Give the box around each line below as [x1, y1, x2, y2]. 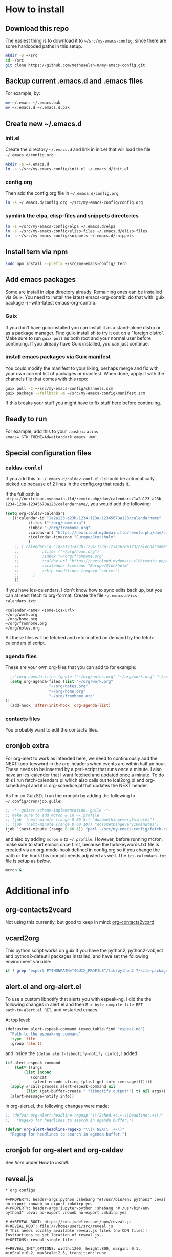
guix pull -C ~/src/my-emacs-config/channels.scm [5, 386, 114, 391]
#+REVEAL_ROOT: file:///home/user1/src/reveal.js [5, 1224, 114, 1229]
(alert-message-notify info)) [10, 1093, 74, 1099]
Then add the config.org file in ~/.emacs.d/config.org [5, 190, 119, 196]
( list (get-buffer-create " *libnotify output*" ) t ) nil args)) [26, 1089, 166, 1094]
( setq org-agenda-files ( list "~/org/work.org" [10, 679, 114, 684]
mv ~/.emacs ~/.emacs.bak [5, 100, 60, 106]
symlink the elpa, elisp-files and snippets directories [5, 212, 139, 219]
